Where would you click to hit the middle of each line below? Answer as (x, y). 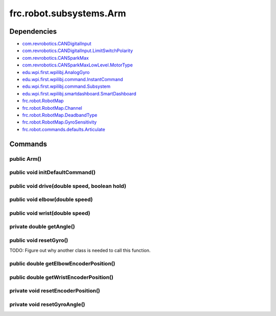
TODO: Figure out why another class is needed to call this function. (80, 251)
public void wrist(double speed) (50, 213)
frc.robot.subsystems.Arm (68, 13)
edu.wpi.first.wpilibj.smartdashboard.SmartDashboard (79, 93)
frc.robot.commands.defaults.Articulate (64, 129)
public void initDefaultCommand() (52, 173)
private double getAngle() (42, 227)
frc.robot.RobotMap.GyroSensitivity (60, 122)
